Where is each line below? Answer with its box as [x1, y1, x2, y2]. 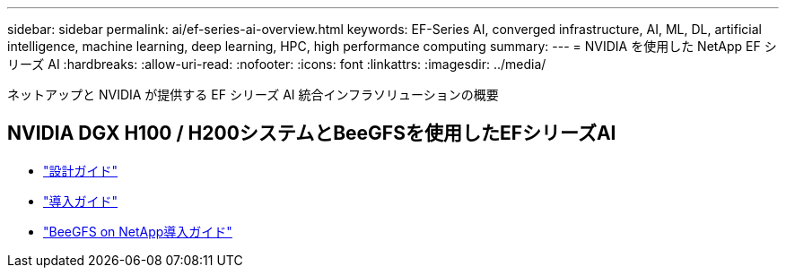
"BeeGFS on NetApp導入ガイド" [43, 223, 232, 239]
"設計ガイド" [43, 162, 118, 178]
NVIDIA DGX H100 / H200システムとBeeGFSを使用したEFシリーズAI [7, 122, 616, 145]
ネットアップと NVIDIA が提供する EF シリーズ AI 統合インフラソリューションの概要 [7, 87, 499, 102]
